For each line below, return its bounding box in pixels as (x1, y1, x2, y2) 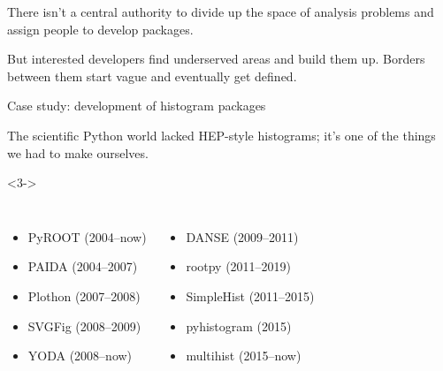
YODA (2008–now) (27, 346, 133, 365)
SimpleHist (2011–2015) (186, 286, 315, 305)
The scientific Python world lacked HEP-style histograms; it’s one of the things (7, 125, 436, 144)
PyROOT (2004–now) (27, 227, 147, 246)
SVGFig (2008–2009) (27, 316, 141, 335)
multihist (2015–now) (186, 346, 302, 365)
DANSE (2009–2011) (186, 227, 299, 246)
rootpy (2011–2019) (186, 257, 292, 276)
